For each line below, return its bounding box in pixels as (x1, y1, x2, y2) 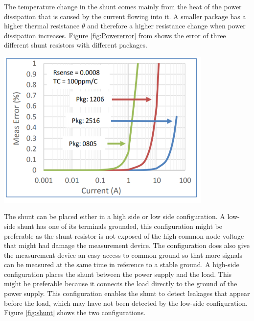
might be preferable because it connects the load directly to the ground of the (4, 278, 237, 289)
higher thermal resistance (4, 21, 80, 31)
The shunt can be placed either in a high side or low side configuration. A (4, 211, 225, 222)
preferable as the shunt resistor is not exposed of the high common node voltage (4, 230, 244, 241)
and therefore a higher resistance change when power (87, 21, 246, 31)
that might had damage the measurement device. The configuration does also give (4, 240, 250, 250)
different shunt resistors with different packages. (4, 40, 147, 50)
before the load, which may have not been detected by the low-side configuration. (4, 297, 248, 308)
